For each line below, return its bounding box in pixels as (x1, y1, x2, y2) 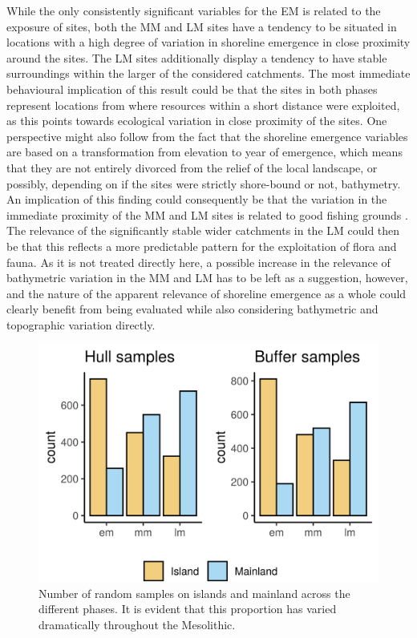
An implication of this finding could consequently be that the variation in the (6, 191, 387, 208)
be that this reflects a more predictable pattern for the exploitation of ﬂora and (6, 237, 397, 254)
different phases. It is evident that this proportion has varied (38, 600, 337, 617)
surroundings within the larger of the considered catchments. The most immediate (6, 65, 411, 82)
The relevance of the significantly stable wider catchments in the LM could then (6, 222, 400, 239)
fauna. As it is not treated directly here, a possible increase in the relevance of (6, 253, 391, 270)
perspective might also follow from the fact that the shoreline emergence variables (6, 127, 408, 144)
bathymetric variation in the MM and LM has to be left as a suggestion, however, (6, 269, 408, 286)
